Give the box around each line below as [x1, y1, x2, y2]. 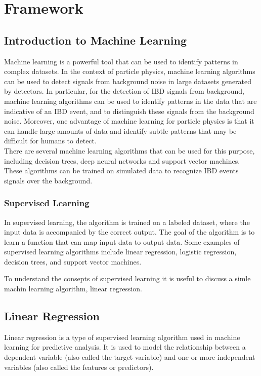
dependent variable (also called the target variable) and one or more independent [4, 352, 255, 362]
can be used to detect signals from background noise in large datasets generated [4, 76, 252, 86]
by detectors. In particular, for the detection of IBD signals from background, [4, 86, 244, 96]
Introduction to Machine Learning [4, 32, 187, 48]
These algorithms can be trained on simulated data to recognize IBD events [4, 165, 239, 176]
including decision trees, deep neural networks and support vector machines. [4, 155, 240, 166]
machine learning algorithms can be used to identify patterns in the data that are [4, 95, 257, 106]
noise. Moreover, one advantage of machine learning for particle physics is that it [4, 116, 254, 126]
